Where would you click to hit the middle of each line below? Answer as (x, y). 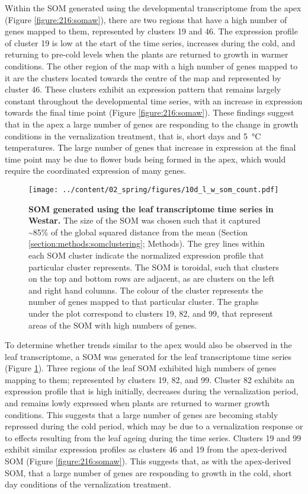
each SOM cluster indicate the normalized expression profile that (146, 255)
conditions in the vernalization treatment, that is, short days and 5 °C (133, 136)
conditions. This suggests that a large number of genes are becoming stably (142, 414)
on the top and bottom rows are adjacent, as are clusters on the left (152, 278)
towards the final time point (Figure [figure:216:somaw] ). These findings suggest (150, 112)
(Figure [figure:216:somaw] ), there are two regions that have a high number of (146, 19)
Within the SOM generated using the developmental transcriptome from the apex (153, 8)
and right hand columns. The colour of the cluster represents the (146, 290)
